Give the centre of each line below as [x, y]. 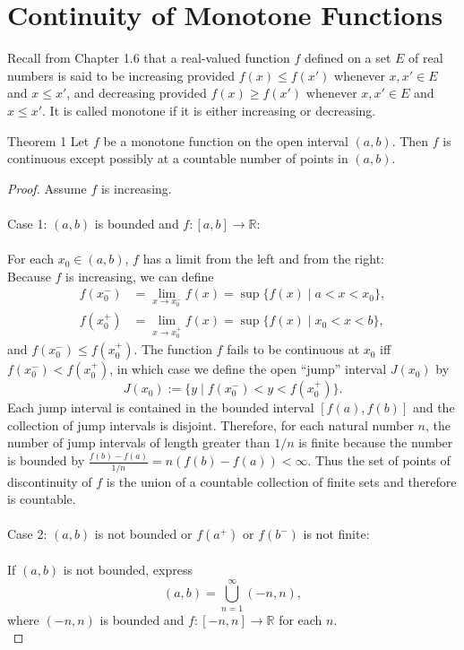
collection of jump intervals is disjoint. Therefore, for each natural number [211, 425]
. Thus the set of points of [379, 460]
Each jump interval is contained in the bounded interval [161, 407]
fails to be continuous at [293, 349]
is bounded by [46, 460]
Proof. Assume [47, 188]
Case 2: [27, 534]
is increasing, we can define [140, 276]
